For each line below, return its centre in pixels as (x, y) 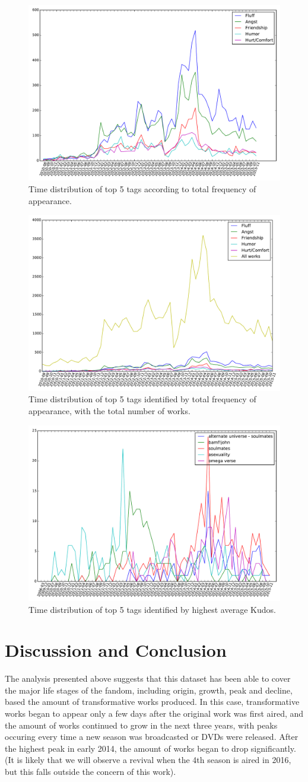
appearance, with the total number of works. (109, 410)
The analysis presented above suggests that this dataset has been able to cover (148, 678)
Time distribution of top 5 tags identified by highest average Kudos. (152, 609)
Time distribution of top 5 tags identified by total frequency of (142, 399)
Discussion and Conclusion (116, 650)
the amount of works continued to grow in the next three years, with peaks (141, 725)
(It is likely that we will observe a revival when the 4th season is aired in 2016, (148, 760)
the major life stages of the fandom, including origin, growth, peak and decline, (149, 690)
